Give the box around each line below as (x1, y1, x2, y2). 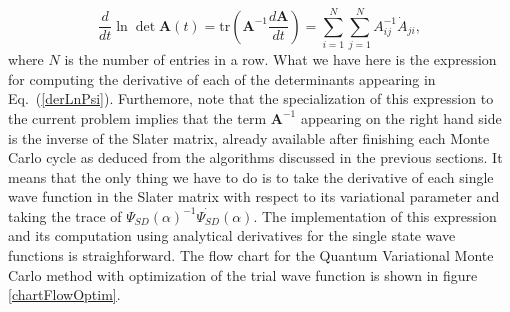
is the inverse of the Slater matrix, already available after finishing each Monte (8, 127, 490, 148)
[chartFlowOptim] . (8, 284, 121, 305)
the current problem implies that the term (8, 107, 267, 128)
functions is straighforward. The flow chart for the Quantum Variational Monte (8, 245, 494, 266)
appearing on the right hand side (300, 107, 502, 128)
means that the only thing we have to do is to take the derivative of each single (8, 166, 494, 187)
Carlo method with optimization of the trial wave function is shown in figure (8, 264, 478, 285)
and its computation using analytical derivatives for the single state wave (8, 225, 456, 246)
